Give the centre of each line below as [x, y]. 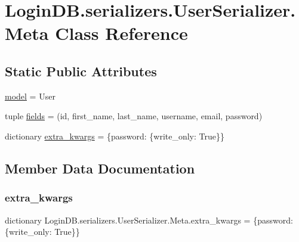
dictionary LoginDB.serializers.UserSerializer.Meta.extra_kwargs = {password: [149, 220]
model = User [30, 96]
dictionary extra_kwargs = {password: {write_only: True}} [115, 136]
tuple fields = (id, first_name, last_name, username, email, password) [134, 116]
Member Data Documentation [100, 168]
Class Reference [121, 33]
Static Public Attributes [81, 71]
